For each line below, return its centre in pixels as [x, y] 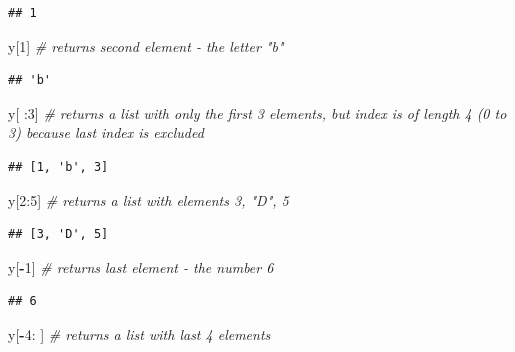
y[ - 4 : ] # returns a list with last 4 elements [139, 333]
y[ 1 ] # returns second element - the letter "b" [146, 45]
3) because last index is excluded [106, 132]
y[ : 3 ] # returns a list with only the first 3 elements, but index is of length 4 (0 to [257, 112]
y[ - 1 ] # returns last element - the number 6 [141, 266]
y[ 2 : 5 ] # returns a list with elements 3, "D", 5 [148, 199]
